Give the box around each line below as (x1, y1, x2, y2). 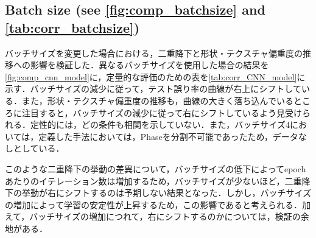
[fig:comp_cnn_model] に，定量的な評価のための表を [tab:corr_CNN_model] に (5, 70, 306, 83)
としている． (13, 142, 65, 155)
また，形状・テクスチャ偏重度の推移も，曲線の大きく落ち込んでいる (21, 94, 293, 107)
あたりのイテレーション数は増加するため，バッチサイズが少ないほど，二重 (5, 174, 302, 187)
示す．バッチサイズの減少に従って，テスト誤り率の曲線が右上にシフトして (5, 82, 301, 95)
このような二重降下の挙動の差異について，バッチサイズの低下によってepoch (5, 162, 306, 175)
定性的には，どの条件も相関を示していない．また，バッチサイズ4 (30, 118, 290, 131)
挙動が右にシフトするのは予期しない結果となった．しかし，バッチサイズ (21, 186, 312, 199)
